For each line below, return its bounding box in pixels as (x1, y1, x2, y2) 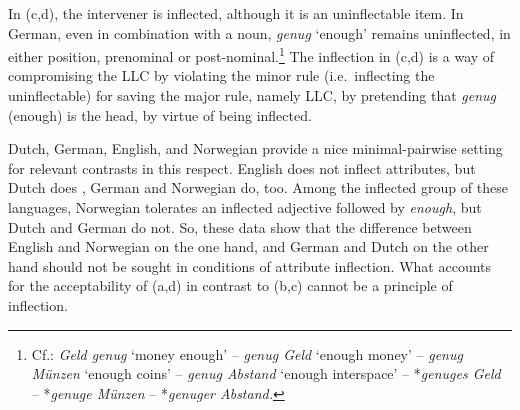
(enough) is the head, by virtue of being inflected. (8, 104, 312, 125)
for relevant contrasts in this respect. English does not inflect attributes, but (8, 157, 476, 178)
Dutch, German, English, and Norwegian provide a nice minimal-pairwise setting (8, 138, 503, 159)
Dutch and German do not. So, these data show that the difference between (8, 216, 472, 237)
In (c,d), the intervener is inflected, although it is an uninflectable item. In (8, 3, 464, 23)
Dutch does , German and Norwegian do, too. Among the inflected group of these (8, 177, 508, 198)
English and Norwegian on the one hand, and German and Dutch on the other (8, 236, 489, 257)
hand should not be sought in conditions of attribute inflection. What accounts (8, 255, 492, 276)
